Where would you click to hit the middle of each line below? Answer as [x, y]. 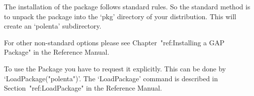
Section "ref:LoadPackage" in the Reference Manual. [83, 88]
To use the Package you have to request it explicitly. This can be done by [115, 68]
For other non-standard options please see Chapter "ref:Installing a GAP [114, 42]
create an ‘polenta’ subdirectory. [53, 26]
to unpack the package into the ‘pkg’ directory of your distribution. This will [120, 16]
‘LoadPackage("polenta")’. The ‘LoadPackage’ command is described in [111, 78]
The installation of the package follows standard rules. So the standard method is [127, 6]
